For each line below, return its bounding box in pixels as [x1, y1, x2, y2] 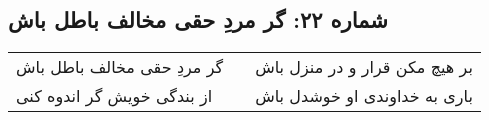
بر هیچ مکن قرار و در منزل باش [255, 55, 473, 79]
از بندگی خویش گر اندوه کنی [16, 84, 213, 108]
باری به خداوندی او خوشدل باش [255, 84, 473, 108]
